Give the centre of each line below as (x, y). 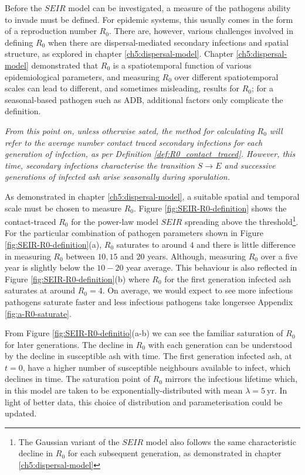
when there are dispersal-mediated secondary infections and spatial (168, 42)
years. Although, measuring (197, 256)
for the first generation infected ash (228, 278)
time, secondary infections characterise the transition (100, 165)
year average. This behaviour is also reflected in (212, 267)
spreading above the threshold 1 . (241, 221)
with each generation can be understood (220, 344)
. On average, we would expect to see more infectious (198, 290)
